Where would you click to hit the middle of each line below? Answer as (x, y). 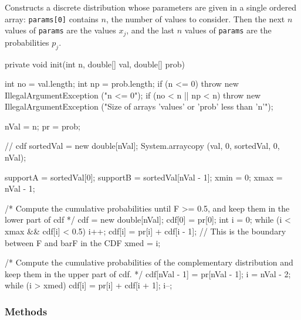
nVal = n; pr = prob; (43, 126)
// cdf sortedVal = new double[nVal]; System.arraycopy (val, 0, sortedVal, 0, (142, 146)
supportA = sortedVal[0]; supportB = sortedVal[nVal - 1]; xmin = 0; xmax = (144, 177)
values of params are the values (60, 30)
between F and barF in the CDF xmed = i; (83, 242)
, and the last (150, 30)
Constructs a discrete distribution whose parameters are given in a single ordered (151, 7)
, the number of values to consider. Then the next (195, 18)
